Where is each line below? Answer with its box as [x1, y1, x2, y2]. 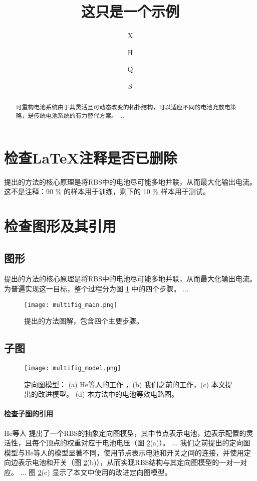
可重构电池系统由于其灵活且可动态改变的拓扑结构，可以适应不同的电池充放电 [16, 103, 230, 111]
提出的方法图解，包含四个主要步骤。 [24, 315, 143, 326]
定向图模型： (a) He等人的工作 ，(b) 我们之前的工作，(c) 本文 [24, 379, 225, 389]
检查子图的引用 [4, 408, 53, 419]
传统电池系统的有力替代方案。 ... [34, 111, 124, 119]
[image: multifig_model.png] [24, 364, 121, 372]
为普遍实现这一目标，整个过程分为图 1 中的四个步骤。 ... [4, 283, 189, 293]
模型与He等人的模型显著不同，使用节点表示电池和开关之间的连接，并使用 [4, 447, 244, 457]
